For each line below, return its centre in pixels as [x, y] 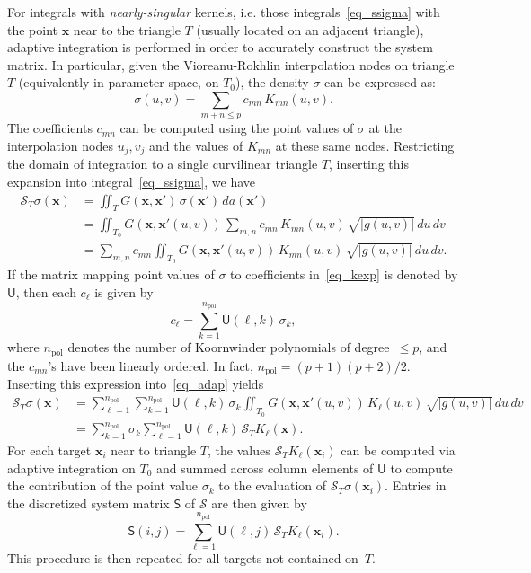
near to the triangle [127, 29]
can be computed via [398, 450]
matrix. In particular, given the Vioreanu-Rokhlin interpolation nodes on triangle [231, 64]
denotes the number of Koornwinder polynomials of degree [229, 347]
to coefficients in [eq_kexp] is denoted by [344, 274]
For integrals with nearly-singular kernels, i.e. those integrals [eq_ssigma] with [224, 12]
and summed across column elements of [265, 467]
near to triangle [154, 450]
